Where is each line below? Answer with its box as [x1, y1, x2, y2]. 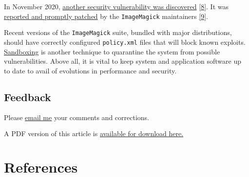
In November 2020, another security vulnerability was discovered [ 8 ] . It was [4, 1, 229, 11]
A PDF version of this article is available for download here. [4, 128, 184, 139]
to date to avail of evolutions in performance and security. [4, 65, 177, 75]
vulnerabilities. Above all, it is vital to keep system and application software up [4, 56, 241, 66]
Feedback [4, 89, 51, 104]
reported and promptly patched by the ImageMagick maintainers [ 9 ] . [4, 11, 208, 21]
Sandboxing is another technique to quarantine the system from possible [4, 46, 220, 56]
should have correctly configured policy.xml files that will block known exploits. [4, 36, 246, 47]
